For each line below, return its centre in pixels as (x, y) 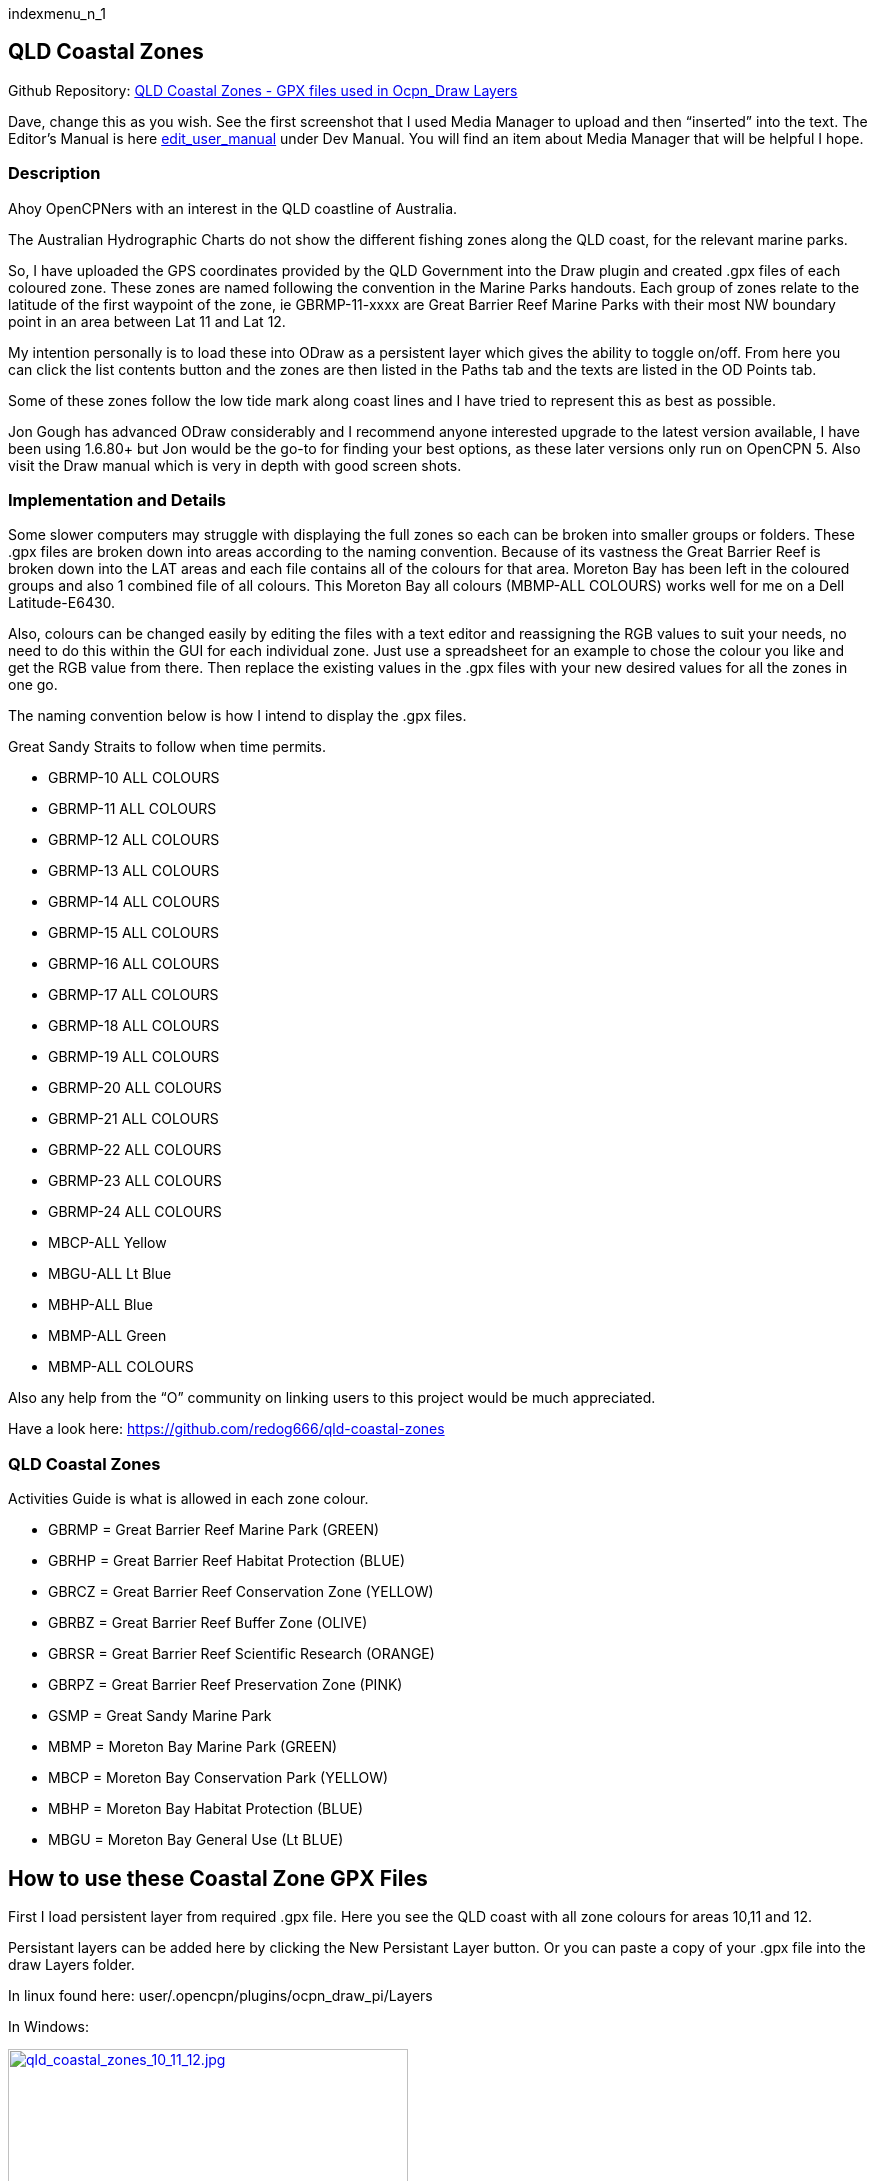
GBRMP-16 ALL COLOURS (134, 964)
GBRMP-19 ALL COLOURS (134, 1057)
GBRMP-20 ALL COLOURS (135, 1088)
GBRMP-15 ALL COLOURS (133, 933)
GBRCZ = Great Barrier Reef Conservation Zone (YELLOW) (241, 1592)
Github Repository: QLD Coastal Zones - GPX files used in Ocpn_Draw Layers (263, 90)
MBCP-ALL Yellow (107, 1243)
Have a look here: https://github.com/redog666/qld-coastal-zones (226, 1429)
